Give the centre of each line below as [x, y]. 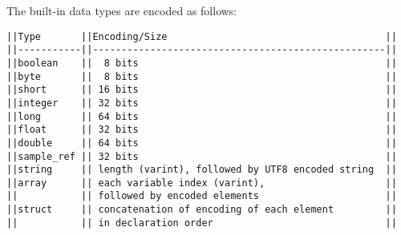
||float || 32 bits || [202, 130]
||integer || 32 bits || [202, 103]
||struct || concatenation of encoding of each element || [202, 210]
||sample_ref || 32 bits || [202, 156]
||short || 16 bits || [202, 90]
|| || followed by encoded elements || [202, 196]
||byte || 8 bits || [202, 76]
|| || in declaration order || [202, 223]
